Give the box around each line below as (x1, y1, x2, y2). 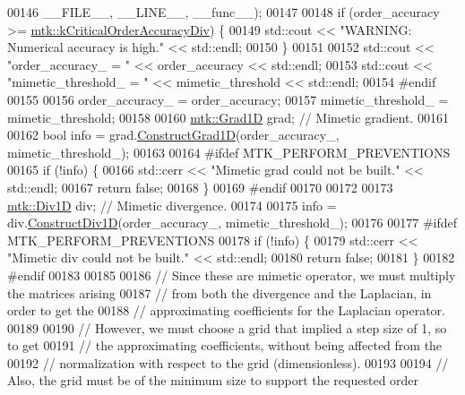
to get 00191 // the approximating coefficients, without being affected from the (7, 336, 443, 355)
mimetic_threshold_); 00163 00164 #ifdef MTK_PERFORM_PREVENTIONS (7, 142, 451, 161)
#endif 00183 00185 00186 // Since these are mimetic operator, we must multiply (7, 265, 456, 284)
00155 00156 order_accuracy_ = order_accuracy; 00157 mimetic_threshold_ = (7, 90, 449, 108)
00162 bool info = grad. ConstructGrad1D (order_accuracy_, (7, 125, 340, 144)
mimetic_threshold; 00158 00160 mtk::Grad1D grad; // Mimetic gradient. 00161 (7, 107, 449, 126)
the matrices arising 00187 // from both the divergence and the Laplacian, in (7, 283, 432, 302)
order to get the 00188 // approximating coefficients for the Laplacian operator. (7, 301, 445, 320)
